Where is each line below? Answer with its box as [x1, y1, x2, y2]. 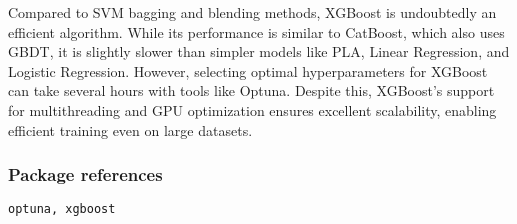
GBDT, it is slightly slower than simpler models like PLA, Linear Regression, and [8, 41, 510, 62]
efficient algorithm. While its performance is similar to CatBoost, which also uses [8, 21, 505, 42]
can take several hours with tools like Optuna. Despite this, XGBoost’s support [8, 80, 495, 101]
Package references [8, 162, 163, 187]
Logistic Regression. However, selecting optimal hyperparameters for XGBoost [8, 60, 488, 81]
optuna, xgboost [8, 202, 116, 217]
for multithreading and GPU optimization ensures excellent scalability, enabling [8, 99, 497, 120]
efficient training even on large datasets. [8, 119, 253, 140]
